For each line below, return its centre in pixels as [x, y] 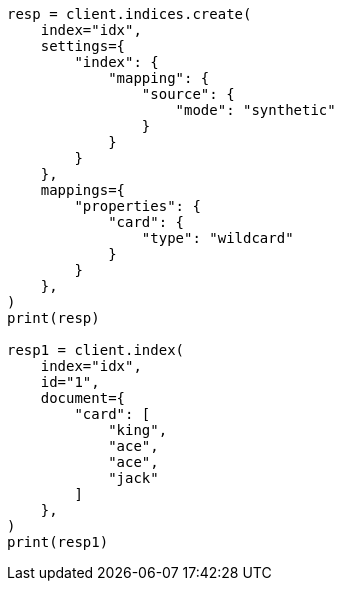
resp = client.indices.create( [129, 14]
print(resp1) [58, 542]
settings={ [83, 46]
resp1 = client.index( [96, 350]
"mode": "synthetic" [255, 110]
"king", [138, 430]
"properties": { [137, 206]
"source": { [188, 94]
